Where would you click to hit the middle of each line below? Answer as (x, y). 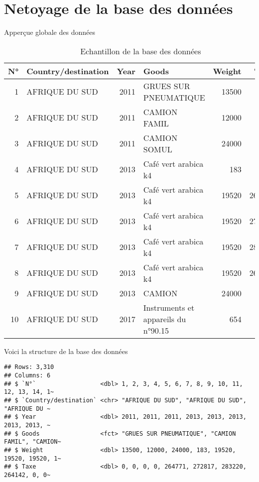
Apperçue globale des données (50, 32)
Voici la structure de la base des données (66, 351)
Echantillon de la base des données (141, 51)
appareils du (165, 319)
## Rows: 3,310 (29, 367)
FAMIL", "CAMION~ (33, 442)
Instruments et (169, 307)
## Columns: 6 (27, 375)
